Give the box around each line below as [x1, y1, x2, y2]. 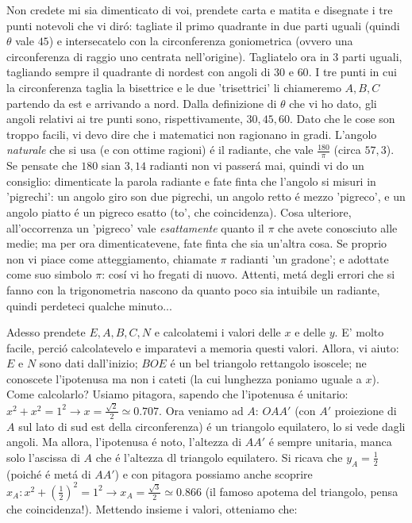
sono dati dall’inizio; [39, 355, 138, 371]
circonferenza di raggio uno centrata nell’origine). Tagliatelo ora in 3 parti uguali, [6, 48, 402, 64]
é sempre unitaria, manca [268, 433, 392, 450]
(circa [333, 141, 361, 158]
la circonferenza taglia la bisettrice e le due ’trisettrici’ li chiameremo [6, 79, 341, 95]
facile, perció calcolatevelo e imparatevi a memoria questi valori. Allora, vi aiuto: [6, 339, 399, 356]
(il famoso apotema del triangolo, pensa [205, 483, 399, 499]
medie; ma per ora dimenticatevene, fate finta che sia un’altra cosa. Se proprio [6, 235, 387, 252]
